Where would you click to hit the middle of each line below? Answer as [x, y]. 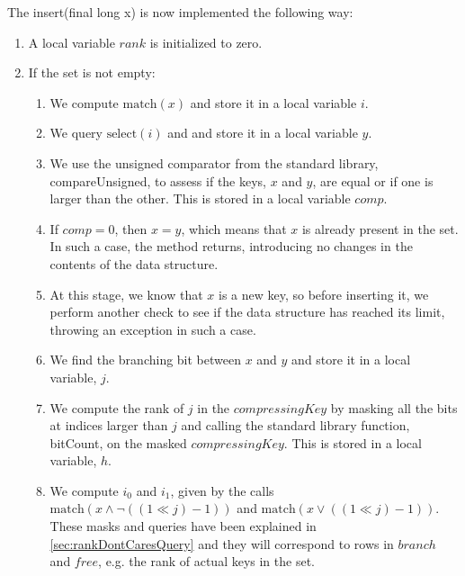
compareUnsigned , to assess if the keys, [158, 180]
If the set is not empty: [92, 72]
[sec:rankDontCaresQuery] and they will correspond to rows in [222, 543]
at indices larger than [109, 425]
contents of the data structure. [134, 263]
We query [76, 133]
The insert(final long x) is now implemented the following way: [180, 12]
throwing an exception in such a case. [153, 329]
